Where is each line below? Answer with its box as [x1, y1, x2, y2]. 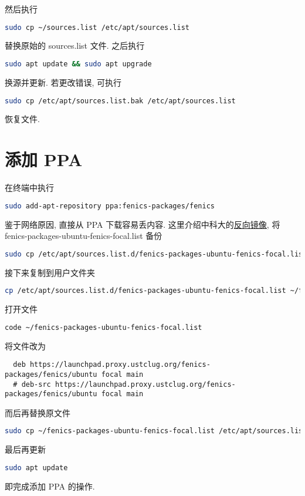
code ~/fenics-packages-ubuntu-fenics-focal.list [5, 323, 202, 332]
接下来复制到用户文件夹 [5, 266, 95, 278]
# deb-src [13, 380, 51, 389]
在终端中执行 [5, 181, 54, 194]
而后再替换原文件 [5, 406, 70, 419]
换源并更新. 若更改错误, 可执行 [5, 76, 122, 88]
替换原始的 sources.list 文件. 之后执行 [5, 39, 145, 52]
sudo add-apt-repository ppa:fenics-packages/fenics [5, 201, 215, 210]
